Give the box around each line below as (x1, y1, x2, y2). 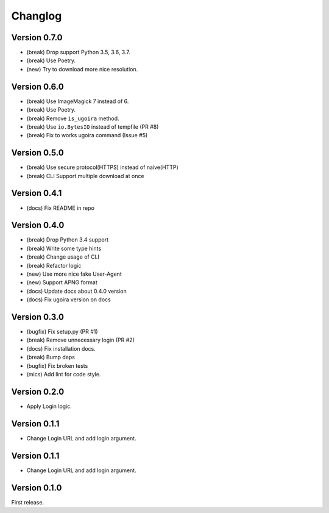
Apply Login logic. (26, 403, 73, 410)
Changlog (11, 9, 62, 23)
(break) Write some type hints (26, 245, 102, 252)
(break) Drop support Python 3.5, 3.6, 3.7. (26, 49, 130, 56)
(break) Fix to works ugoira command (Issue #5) (26, 132, 148, 139)
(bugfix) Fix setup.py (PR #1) (26, 328, 98, 335)
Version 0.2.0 (11, 386, 65, 396)
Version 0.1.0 (11, 483, 62, 493)
